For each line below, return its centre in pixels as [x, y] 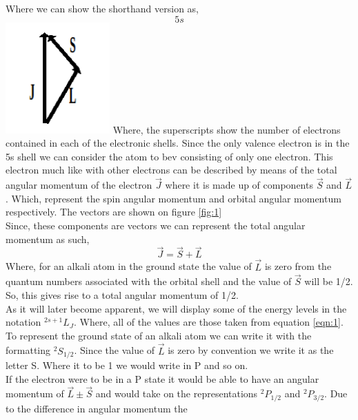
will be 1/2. [329, 281]
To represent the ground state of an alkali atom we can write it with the [159, 335]
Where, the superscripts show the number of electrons [227, 129]
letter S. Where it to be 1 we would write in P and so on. [127, 365]
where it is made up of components [239, 185]
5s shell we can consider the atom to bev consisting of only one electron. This [169, 156]
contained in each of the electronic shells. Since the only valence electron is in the [178, 143]
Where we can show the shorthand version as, [102, 8]
